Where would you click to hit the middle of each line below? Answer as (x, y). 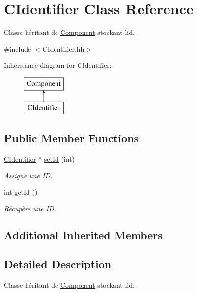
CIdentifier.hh (63, 49)
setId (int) (59, 159)
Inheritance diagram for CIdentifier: (58, 65)
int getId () (21, 192)
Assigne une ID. (28, 175)
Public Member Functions (71, 138)
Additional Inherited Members (83, 235)
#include (18, 49)
